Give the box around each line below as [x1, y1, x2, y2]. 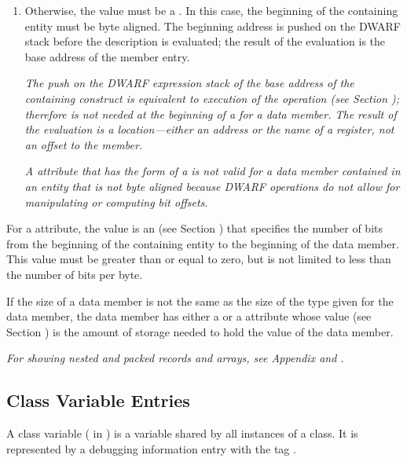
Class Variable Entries [6, 388, 190, 412]
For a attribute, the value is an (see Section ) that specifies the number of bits [6, 220, 383, 236]
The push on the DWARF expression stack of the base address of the [24, 75, 354, 91]
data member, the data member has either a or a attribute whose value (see [6, 308, 372, 324]
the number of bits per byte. [6, 266, 143, 282]
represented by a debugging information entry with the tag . [6, 440, 296, 456]
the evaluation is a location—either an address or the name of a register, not [24, 121, 394, 137]
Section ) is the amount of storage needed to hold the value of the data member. [6, 323, 394, 339]
